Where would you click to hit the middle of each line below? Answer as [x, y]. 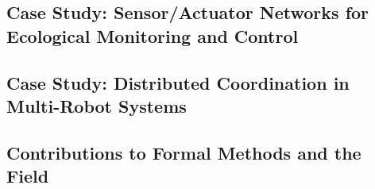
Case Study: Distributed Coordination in [178, 82]
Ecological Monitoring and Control [153, 35]
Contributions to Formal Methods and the [184, 152]
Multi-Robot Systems [97, 105]
